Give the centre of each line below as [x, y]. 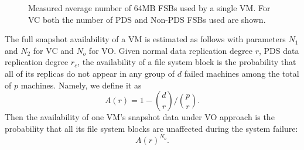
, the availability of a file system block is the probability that [187, 62]
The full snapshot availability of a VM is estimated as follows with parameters [145, 39]
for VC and [53, 50]
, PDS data [279, 50]
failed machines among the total [242, 73]
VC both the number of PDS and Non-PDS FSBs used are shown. [147, 19]
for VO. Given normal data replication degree [170, 50]
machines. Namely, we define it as [81, 85]
